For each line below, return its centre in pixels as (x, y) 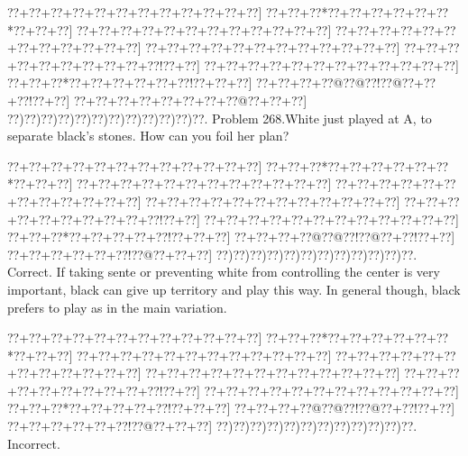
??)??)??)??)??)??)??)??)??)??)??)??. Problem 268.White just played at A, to (220, 118)
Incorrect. (34, 443)
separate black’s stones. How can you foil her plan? (148, 136)
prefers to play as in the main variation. (117, 307)
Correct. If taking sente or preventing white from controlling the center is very (224, 272)
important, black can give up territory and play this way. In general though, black (234, 289)
